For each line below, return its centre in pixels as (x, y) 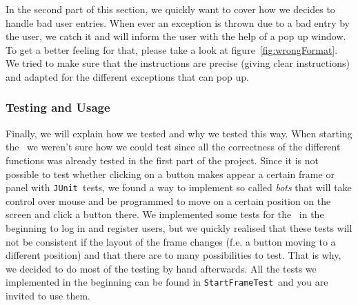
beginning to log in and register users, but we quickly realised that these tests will (179, 228)
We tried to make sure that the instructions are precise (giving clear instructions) (178, 63)
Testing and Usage (58, 107)
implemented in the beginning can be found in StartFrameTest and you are (167, 282)
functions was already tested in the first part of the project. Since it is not (162, 160)
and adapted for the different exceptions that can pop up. (127, 76)
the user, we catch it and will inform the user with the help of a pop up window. (176, 36)
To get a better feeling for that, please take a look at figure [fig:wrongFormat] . (172, 49)
